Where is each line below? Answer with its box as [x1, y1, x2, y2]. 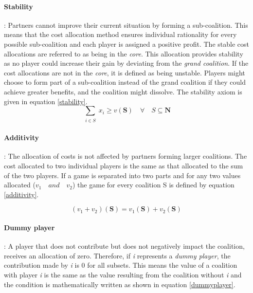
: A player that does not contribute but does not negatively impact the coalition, [4, 241, 245, 251]
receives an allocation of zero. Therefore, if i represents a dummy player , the [4, 250, 231, 260]
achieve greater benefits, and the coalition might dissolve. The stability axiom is [4, 86, 242, 96]
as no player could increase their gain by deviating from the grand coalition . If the [4, 58, 249, 68]
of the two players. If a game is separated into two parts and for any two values [4, 170, 241, 180]
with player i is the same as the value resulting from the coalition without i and [4, 270, 242, 280]
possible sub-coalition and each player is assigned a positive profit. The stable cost [4, 38, 249, 49]
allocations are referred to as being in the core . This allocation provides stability [4, 48, 243, 58]
